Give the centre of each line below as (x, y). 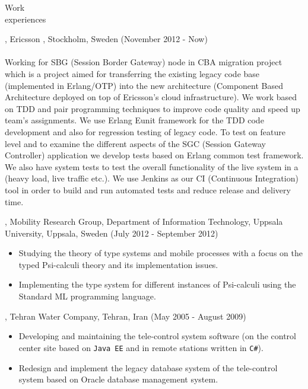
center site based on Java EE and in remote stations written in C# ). (141, 347)
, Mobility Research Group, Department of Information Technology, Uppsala (144, 221)
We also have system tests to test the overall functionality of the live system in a (152, 166)
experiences (26, 19)
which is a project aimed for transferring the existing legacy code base (132, 73)
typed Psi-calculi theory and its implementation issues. (118, 264)
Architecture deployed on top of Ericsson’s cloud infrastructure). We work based (151, 97)
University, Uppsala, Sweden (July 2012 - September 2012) (112, 233)
